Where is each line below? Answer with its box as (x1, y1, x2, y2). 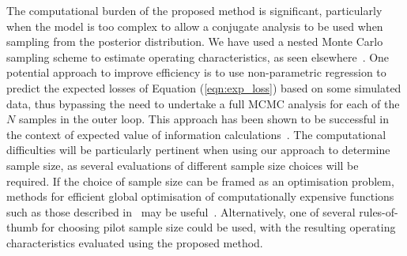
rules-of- (359, 203, 398, 220)
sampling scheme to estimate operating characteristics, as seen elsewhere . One (6, 48, 390, 65)
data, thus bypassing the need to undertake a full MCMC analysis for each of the (6, 95, 400, 111)
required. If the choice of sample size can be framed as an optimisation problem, (6, 172, 394, 189)
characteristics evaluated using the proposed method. (6, 234, 263, 250)
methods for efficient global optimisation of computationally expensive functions (6, 188, 394, 205)
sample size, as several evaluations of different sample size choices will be (6, 156, 359, 173)
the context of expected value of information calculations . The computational (6, 126, 386, 142)
